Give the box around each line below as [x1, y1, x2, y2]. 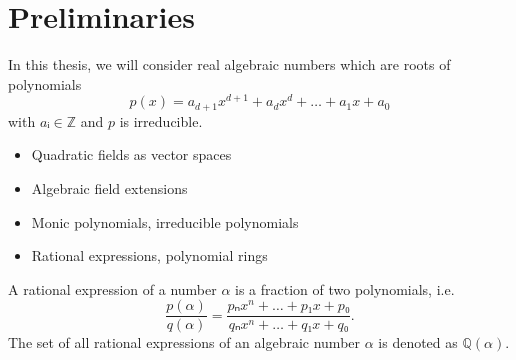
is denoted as [378, 332, 458, 353]
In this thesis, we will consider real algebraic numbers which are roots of [8, 54, 451, 75]
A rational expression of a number [8, 278, 217, 299]
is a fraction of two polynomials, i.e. [235, 278, 455, 299]
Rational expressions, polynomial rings [31, 245, 268, 266]
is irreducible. [119, 110, 203, 131]
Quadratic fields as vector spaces [31, 144, 232, 165]
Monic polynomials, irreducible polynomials [31, 211, 299, 232]
